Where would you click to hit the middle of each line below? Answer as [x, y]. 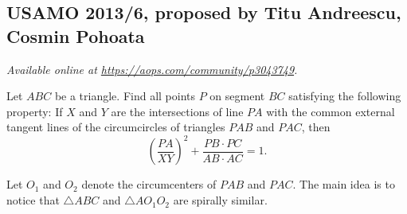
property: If [35, 111]
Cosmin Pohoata [76, 35]
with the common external [331, 111]
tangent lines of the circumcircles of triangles [116, 127]
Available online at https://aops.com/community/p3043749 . [152, 69]
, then [316, 127]
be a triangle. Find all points [125, 96]
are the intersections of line [177, 111]
